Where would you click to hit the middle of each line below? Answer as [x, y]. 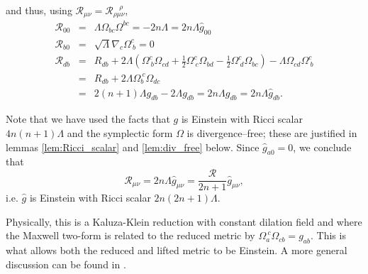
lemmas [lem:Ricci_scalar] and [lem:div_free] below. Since [133, 147]
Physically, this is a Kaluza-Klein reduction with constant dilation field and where [184, 221]
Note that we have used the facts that [88, 119]
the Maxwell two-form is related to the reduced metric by [130, 235]
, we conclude [322, 147]
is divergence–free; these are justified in [272, 133]
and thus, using [39, 10]
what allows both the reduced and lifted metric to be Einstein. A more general [177, 250]
